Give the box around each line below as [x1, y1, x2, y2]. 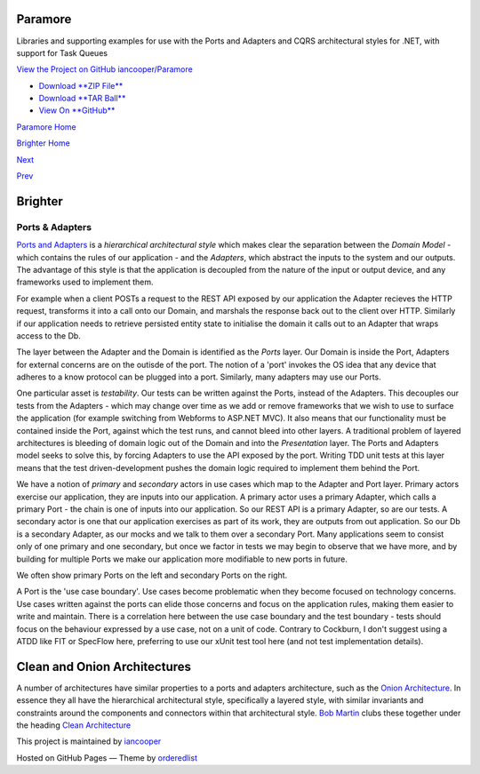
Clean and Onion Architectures [16, 658, 191, 674]
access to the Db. [16, 330, 82, 341]
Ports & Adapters [16, 220, 92, 233]
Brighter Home [16, 138, 70, 148]
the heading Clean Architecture [16, 720, 132, 730]
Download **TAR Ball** [38, 93, 126, 104]
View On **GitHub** [38, 105, 116, 116]
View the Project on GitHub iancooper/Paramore [16, 64, 193, 75]
